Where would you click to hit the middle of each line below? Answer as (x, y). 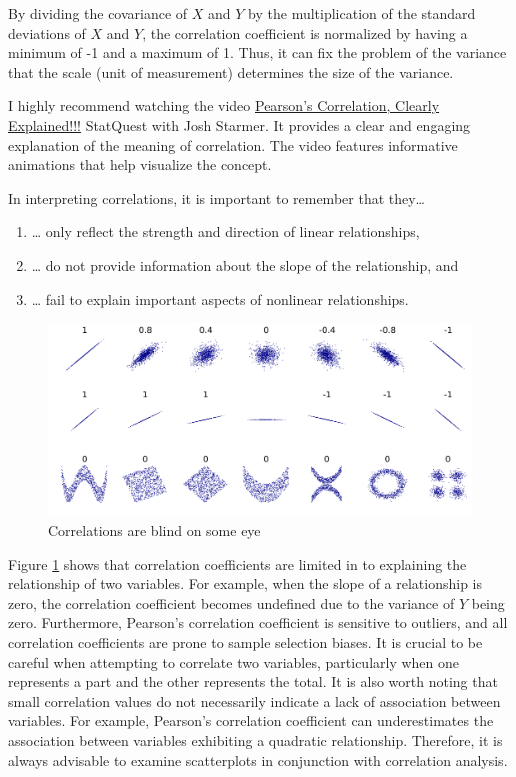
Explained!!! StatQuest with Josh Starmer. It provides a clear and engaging (239, 124)
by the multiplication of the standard (362, 13)
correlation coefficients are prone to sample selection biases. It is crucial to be (245, 642)
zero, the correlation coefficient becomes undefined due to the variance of (231, 602)
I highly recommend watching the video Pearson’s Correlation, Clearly (224, 105)
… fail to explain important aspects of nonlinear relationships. (220, 298)
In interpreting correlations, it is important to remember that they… (216, 197)
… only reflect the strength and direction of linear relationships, (225, 231)
